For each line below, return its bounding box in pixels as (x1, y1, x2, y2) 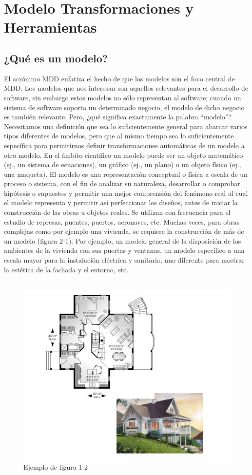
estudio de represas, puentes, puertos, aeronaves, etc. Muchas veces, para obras (4, 216, 240, 227)
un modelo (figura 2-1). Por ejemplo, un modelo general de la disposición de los (4, 235, 241, 246)
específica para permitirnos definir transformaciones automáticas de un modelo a (4, 140, 245, 150)
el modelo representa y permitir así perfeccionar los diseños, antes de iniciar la (4, 197, 238, 208)
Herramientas (4, 17, 97, 37)
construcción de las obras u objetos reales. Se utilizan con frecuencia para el (4, 207, 231, 217)
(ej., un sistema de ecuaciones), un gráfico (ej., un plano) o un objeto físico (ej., (4, 159, 241, 170)
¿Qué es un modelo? (4, 50, 108, 65)
